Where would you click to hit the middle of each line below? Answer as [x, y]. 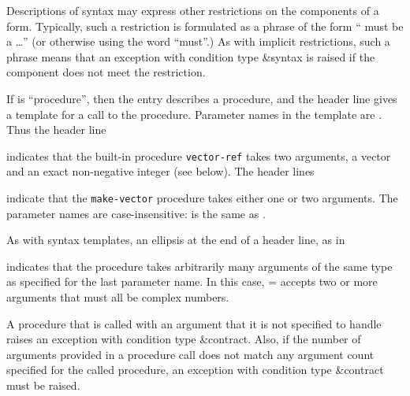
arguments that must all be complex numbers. [118, 297]
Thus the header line [56, 130]
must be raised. [43, 385]
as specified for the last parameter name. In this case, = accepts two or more [192, 281]
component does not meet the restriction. [106, 72]
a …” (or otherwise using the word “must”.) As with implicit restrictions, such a [198, 41]
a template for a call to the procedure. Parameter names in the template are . [194, 114]
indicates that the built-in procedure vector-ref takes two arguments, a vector [199, 155]
